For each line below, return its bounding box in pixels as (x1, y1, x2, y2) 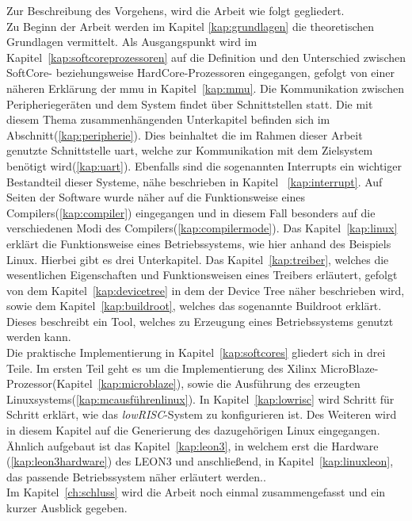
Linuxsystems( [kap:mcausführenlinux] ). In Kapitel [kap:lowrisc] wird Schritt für (6, 390, 395, 407)
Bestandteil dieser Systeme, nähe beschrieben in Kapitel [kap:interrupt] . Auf (6, 173, 383, 190)
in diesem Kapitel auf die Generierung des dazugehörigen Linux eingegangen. (6, 422, 380, 439)
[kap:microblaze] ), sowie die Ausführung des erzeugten (97, 375, 360, 392)
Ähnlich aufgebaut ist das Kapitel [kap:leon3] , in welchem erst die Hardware (6, 437, 379, 454)
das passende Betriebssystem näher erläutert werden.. (6, 468, 266, 485)
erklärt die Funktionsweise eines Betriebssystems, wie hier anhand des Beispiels (6, 235, 391, 251)
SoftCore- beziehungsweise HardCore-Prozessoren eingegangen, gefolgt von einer (6, 64, 395, 81)
